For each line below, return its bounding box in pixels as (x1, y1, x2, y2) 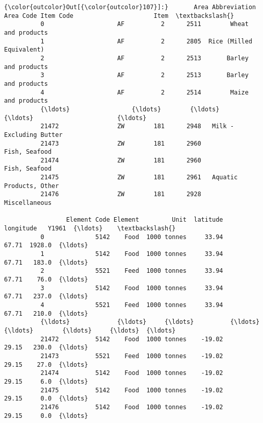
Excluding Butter (4, 131, 63, 138)
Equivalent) (4, 46, 44, 54)
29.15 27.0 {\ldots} (4, 361, 88, 368)
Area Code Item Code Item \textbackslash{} (4, 12, 234, 19)
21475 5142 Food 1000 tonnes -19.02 (40, 386, 223, 394)
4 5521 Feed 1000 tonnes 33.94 (40, 301, 223, 309)
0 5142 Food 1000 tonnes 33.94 (40, 233, 223, 241)
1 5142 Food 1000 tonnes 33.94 (40, 250, 223, 258)
